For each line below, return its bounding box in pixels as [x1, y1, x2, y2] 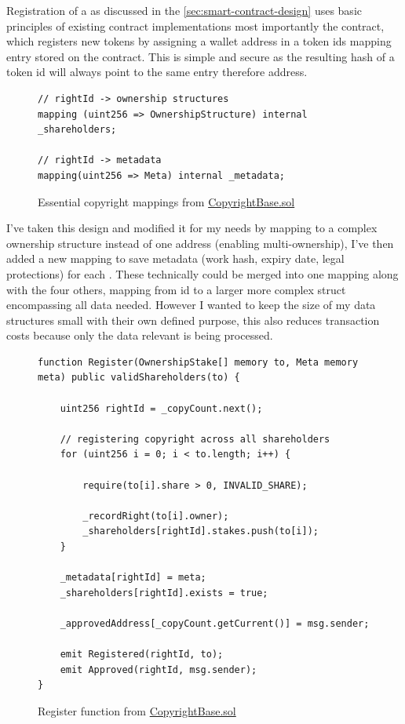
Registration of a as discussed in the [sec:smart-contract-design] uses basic [6, 2, 362, 18]
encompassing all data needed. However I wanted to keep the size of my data [6, 297, 376, 313]
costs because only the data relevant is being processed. [6, 327, 273, 344]
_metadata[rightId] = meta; [60, 572, 206, 584]
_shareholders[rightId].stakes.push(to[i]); [82, 526, 319, 537]
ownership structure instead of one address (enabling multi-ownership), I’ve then [6, 235, 394, 251]
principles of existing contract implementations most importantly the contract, [6, 17, 385, 34]
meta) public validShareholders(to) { [38, 372, 240, 384]
